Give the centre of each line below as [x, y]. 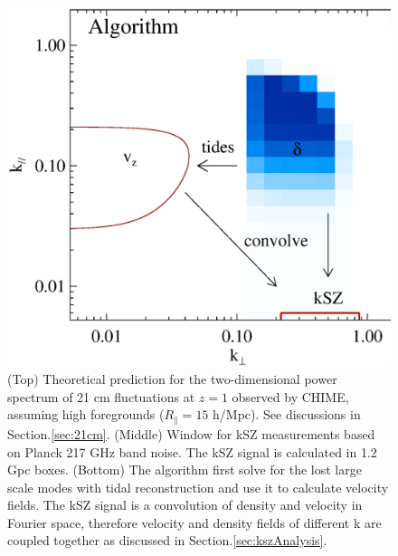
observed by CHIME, [290, 396]
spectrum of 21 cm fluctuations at [101, 396]
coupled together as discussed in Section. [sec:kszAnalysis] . [167, 540]
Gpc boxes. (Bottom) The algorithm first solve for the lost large [185, 470]
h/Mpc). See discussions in [287, 414]
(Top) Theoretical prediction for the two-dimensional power [172, 379]
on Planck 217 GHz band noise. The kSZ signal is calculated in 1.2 [192, 451]
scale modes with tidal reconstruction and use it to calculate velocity [198, 487]
